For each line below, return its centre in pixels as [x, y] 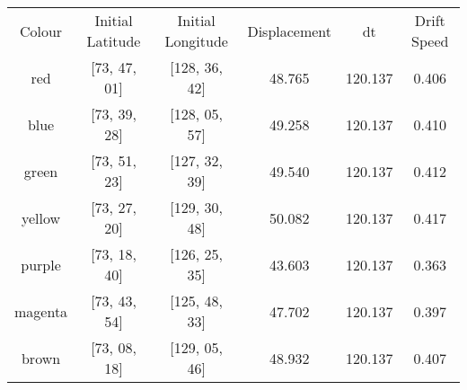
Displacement [290, 31]
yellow [41, 217]
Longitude [196, 41]
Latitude [114, 41]
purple [41, 264]
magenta [41, 311]
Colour [41, 31]
